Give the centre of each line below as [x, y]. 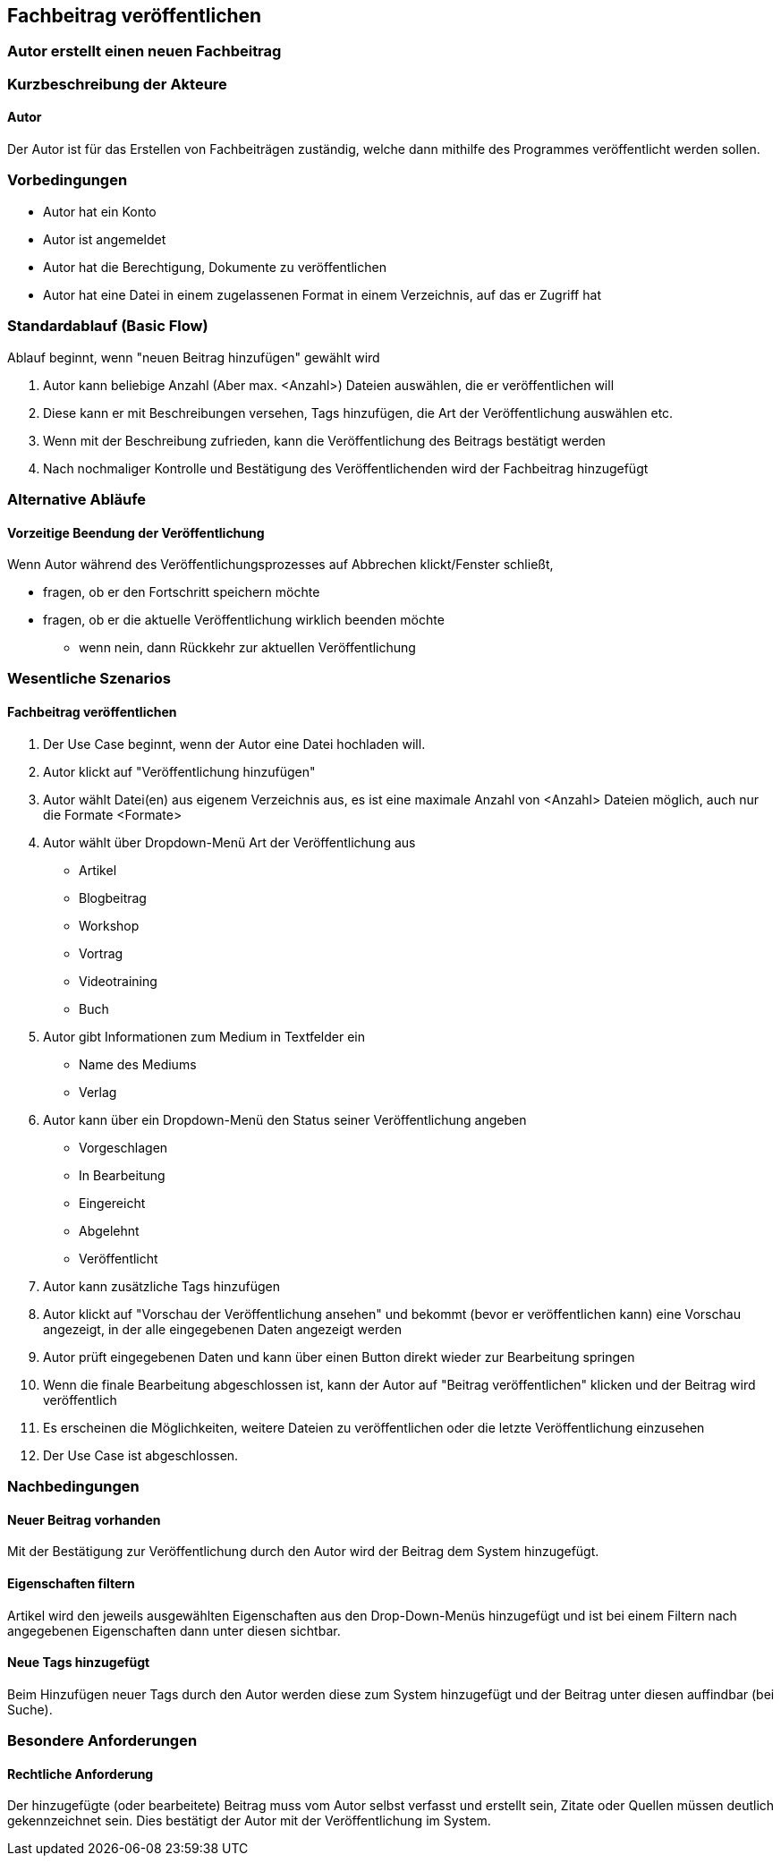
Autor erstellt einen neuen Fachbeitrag [144, 51]
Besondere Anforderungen [102, 1741]
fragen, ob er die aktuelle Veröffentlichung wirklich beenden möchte [244, 620]
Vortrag [101, 953]
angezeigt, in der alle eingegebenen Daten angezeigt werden [222, 1329]
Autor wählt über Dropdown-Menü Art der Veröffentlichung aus [229, 842]
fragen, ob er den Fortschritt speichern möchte [182, 592]
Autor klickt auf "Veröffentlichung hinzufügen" [179, 771]
